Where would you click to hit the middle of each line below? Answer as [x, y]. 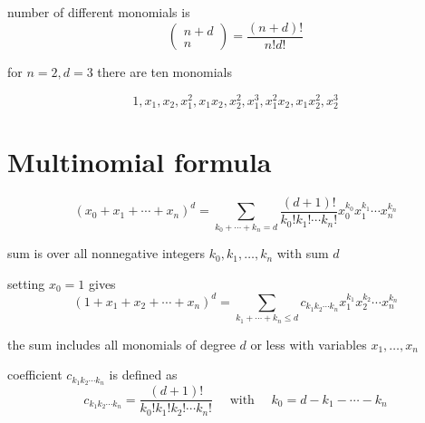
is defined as [143, 375]
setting [26, 283]
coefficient [35, 375]
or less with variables [309, 344]
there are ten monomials [165, 72]
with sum [303, 253]
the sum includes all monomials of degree [121, 344]
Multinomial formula [140, 162]
